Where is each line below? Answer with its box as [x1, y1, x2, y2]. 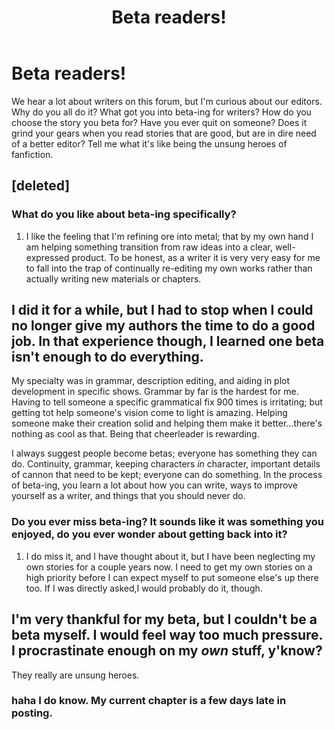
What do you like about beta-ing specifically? [11, 207, 237, 221]
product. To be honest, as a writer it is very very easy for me [71, 251, 321, 263]
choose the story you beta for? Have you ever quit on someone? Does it [11, 116, 308, 128]
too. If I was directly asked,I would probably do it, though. [25, 582, 263, 594]
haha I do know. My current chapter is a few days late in [11, 694, 287, 708]
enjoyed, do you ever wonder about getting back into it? [11, 527, 288, 541]
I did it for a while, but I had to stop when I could [11, 302, 314, 319]
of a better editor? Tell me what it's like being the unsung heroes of [11, 137, 288, 150]
